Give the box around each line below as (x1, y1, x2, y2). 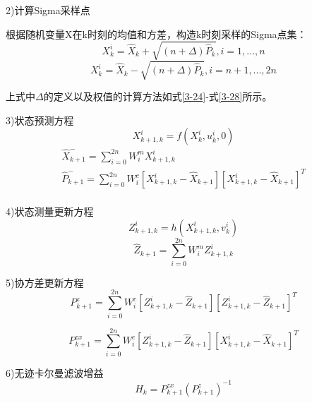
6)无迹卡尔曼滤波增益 (6, 365, 104, 380)
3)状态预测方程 (6, 112, 74, 127)
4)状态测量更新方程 (6, 204, 94, 219)
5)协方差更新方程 (6, 275, 84, 289)
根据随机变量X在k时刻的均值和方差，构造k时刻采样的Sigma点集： (6, 26, 307, 41)
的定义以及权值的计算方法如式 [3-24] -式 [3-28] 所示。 (43, 89, 272, 104)
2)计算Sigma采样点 (6, 3, 90, 17)
